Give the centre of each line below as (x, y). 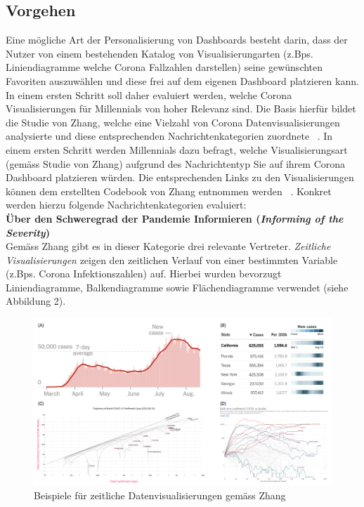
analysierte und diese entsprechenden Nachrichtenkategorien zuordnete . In (169, 136)
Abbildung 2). (36, 301)
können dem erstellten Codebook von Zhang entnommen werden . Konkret (169, 191)
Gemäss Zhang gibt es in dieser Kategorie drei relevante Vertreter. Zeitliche (168, 246)
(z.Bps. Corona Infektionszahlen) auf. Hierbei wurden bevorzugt (144, 274)
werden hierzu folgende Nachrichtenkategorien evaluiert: (126, 205)
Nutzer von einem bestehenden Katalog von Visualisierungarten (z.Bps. (160, 53)
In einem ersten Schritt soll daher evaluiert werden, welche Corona (149, 94)
